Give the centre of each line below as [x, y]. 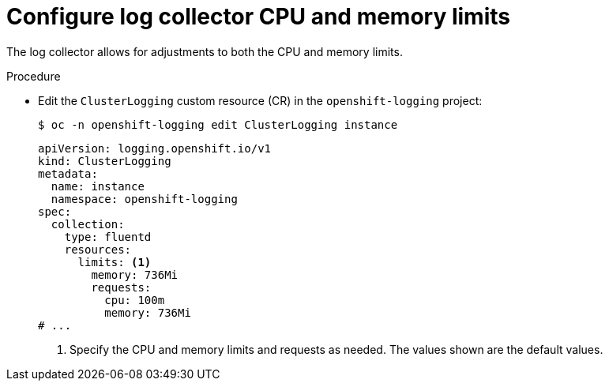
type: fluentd [108, 237]
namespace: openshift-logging [144, 199]
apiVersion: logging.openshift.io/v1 [155, 148]
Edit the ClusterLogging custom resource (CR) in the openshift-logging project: [260, 100]
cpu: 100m [135, 300]
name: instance [98, 186]
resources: [98, 249]
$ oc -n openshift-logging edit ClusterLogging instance [218, 124]
